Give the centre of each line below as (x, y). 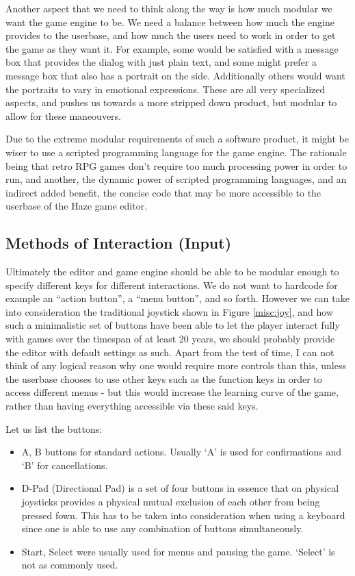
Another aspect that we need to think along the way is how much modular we (169, 8)
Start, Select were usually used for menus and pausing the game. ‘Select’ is (178, 551)
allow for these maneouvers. (63, 115)
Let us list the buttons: (54, 428)
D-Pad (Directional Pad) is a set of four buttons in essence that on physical (180, 488)
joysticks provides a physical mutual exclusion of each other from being (171, 502)
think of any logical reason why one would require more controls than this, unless (176, 365)
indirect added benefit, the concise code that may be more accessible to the (163, 192)
